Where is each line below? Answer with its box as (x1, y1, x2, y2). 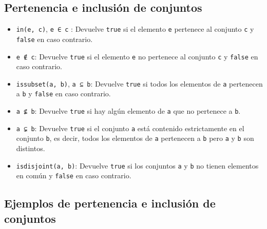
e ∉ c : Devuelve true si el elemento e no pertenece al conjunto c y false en (16, 51, 258, 61)
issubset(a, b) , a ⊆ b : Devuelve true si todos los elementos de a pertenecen (16, 78, 263, 89)
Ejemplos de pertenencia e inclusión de (4, 195, 216, 211)
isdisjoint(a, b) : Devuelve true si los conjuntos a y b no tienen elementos (16, 160, 259, 171)
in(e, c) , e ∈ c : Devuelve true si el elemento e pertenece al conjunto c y (16, 24, 254, 34)
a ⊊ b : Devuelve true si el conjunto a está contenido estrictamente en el (16, 122, 244, 133)
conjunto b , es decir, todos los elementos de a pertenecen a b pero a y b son (16, 133, 254, 143)
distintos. (16, 143, 45, 154)
